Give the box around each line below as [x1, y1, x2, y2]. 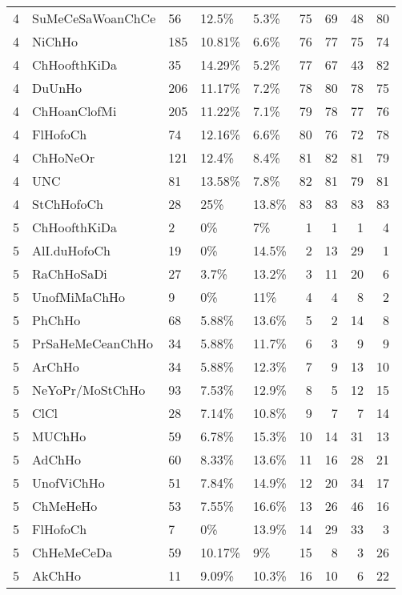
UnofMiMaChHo [32, 287, 126, 306]
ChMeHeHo [32, 497, 98, 515]
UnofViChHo [32, 473, 105, 492]
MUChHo [32, 427, 86, 445]
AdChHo [32, 450, 81, 468]
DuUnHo [32, 78, 82, 97]
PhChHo [32, 311, 81, 329]
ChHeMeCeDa [32, 543, 113, 561]
